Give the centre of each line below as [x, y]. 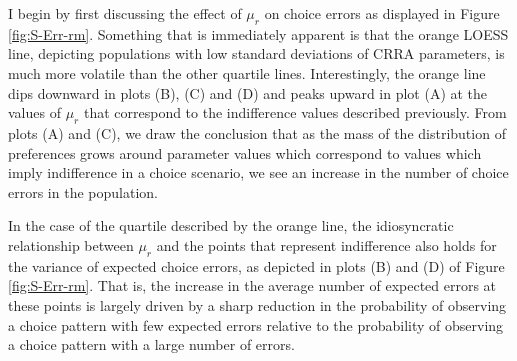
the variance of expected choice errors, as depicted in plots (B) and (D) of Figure [256, 265]
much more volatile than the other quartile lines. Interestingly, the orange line [247, 72]
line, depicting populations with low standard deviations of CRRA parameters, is [256, 53]
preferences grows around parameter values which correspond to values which [245, 152]
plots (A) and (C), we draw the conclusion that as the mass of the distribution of [257, 132]
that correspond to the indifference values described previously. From [295, 112]
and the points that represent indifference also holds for [326, 244]
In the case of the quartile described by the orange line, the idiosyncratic [231, 225]
